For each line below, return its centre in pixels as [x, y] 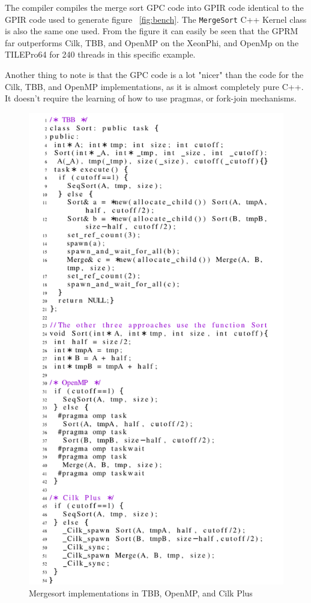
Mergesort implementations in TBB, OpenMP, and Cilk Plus [141, 592]
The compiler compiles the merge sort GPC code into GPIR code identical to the [154, 7]
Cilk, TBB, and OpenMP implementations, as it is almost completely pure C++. [154, 86]
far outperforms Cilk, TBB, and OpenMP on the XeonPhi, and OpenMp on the [152, 42]
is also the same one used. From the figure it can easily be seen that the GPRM [152, 31]
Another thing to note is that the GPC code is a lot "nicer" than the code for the [154, 75]
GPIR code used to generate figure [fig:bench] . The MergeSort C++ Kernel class [156, 19]
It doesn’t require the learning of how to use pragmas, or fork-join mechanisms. [151, 98]
